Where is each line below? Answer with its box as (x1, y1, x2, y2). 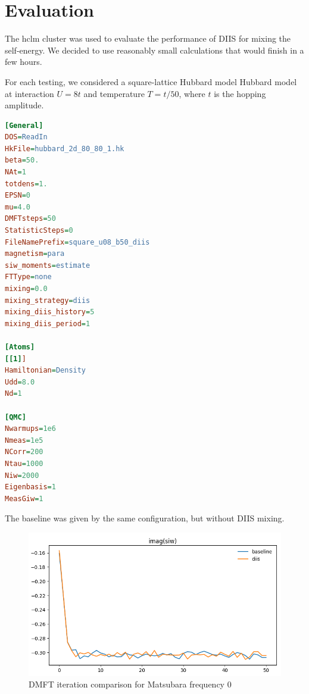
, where (179, 87, 205, 99)
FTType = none (5, 273, 52, 282)
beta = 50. (5, 156, 39, 165)
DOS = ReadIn (5, 133, 48, 142)
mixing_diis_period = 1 (5, 319, 90, 328)
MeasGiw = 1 (5, 494, 43, 503)
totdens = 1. (5, 179, 48, 188)
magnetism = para (5, 249, 65, 258)
